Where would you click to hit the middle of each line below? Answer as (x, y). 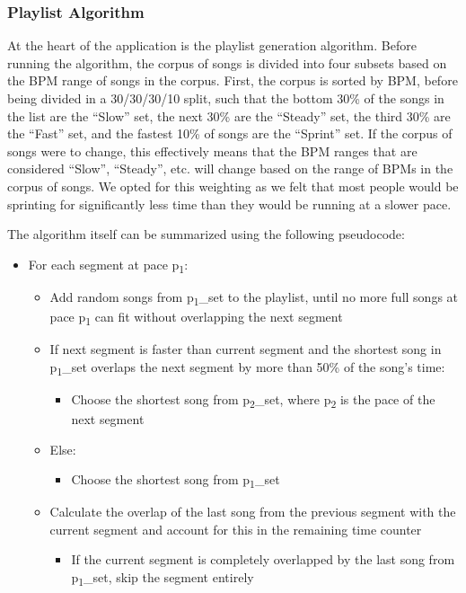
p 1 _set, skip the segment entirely (163, 578)
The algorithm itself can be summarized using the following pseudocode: (206, 234)
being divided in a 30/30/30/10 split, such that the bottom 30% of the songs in (226, 98)
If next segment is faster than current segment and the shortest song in (246, 349)
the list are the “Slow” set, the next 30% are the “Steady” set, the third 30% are (229, 115)
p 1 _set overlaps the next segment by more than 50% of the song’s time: (247, 367)
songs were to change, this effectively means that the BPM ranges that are (212, 150)
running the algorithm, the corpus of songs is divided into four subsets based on (227, 62)
